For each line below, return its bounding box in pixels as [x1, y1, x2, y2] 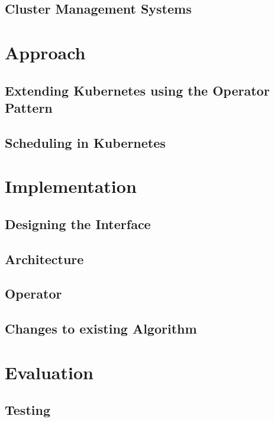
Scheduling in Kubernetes [5, 133, 166, 151]
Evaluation [5, 360, 94, 384]
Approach [5, 40, 86, 64]
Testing [5, 401, 50, 419]
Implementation [5, 174, 137, 198]
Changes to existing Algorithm [5, 319, 197, 338]
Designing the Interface [5, 214, 151, 233]
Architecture [5, 249, 84, 268]
